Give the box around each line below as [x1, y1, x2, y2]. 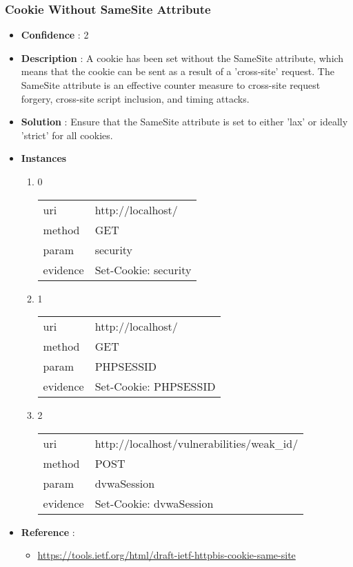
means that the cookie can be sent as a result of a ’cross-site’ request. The [21, 64, 334, 79]
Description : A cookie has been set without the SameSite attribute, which [21, 50, 344, 65]
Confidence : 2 [21, 28, 89, 42]
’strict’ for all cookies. [21, 127, 113, 142]
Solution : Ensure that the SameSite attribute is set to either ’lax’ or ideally [21, 114, 348, 129]
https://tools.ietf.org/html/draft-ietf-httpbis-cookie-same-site [37, 548, 296, 562]
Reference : [21, 524, 75, 539]
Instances [21, 151, 67, 165]
